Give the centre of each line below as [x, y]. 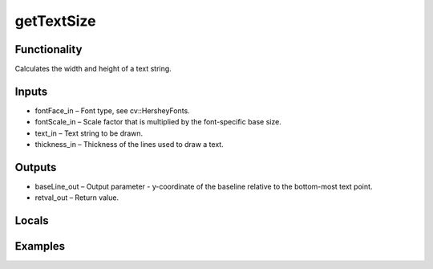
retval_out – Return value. [77, 198]
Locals [32, 221]
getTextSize [55, 21]
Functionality [49, 49]
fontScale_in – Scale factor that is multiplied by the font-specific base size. [158, 122]
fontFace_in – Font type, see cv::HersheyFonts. [112, 110]
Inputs [31, 91]
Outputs [36, 167]
